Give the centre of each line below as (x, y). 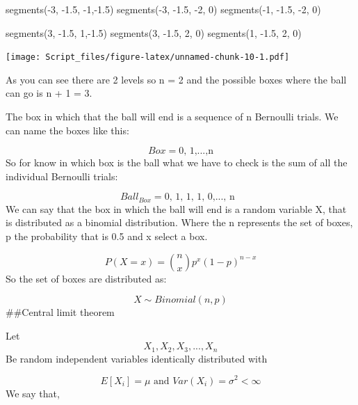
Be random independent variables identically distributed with (137, 358)
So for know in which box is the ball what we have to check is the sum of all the (177, 162)
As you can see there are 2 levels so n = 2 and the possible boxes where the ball (176, 79)
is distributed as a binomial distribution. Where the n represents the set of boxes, (179, 222)
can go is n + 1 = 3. (49, 93)
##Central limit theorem (60, 312)
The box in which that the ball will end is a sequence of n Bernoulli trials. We (172, 117)
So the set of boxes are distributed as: (86, 278)
